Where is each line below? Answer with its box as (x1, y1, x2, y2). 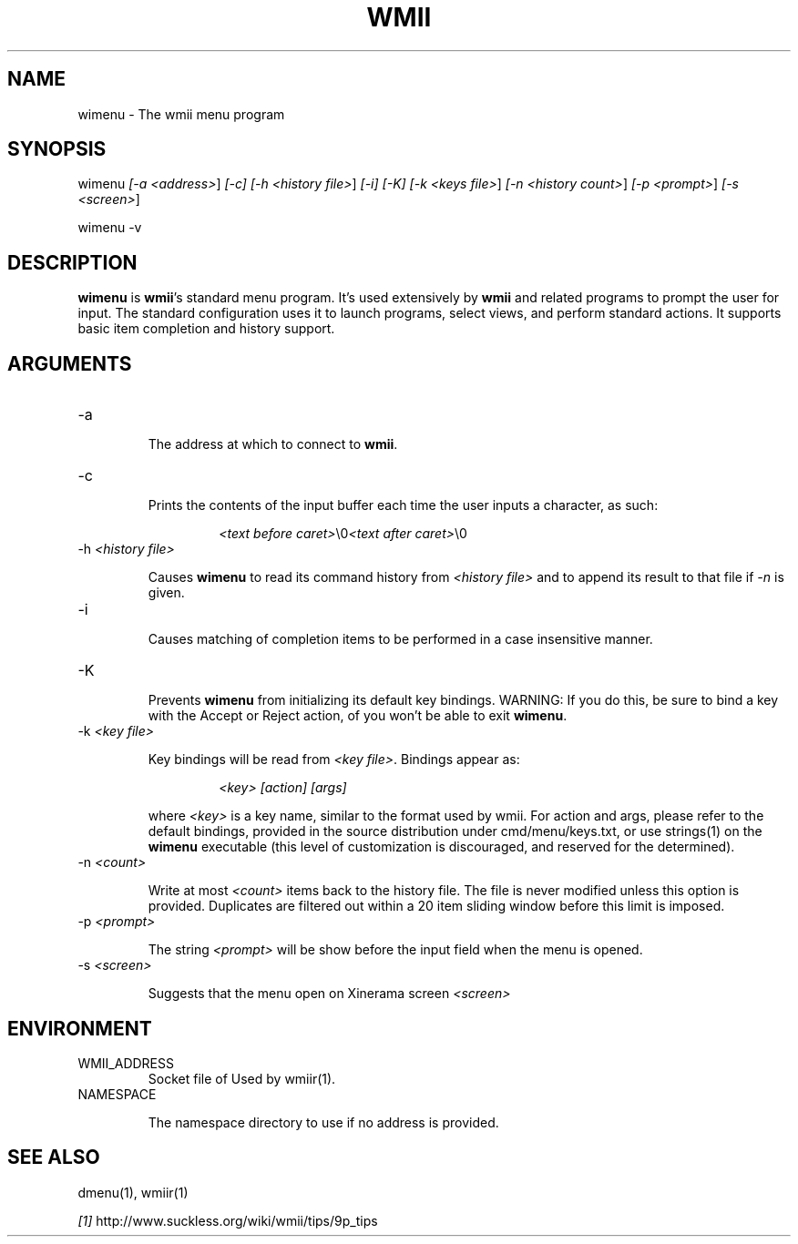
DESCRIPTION (7, 250, 138, 274)
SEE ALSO (7, 1146, 100, 1169)
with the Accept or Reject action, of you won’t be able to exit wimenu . (148, 708, 568, 724)
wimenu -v (77, 219, 142, 236)
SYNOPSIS (7, 138, 107, 161)
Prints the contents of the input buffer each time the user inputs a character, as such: (148, 497, 659, 514)
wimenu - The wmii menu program (77, 106, 285, 122)
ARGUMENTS (7, 352, 132, 375)
